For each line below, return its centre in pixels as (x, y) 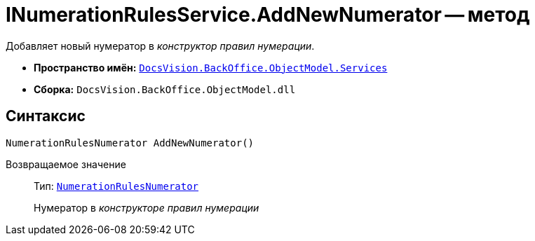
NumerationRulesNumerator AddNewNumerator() (130, 143)
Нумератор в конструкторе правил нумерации (147, 207)
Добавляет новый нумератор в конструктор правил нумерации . (160, 46)
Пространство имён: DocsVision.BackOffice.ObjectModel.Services (211, 67)
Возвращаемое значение (66, 164)
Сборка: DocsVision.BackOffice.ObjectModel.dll (165, 89)
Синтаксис (46, 116)
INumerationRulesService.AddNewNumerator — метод (268, 15)
